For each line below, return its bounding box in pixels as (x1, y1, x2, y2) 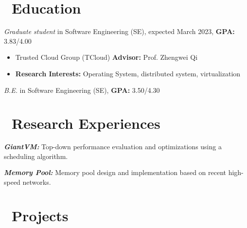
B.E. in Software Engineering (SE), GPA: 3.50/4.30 (4, 85, 160, 95)
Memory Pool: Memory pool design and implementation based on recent (4, 167, 226, 177)
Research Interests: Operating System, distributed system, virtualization (15, 68, 241, 78)
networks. (22, 177, 51, 187)
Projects (12, 205, 69, 225)
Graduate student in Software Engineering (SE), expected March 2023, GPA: (4, 26, 235, 36)
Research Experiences (12, 113, 160, 133)
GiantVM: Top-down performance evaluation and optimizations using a (4, 141, 222, 152)
